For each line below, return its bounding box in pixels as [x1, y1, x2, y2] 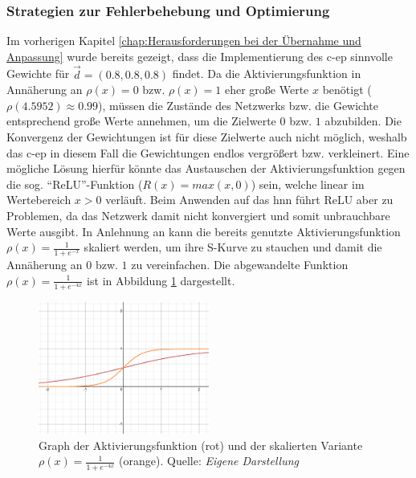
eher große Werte [225, 81, 309, 98]
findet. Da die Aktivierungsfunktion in [172, 65, 361, 82]
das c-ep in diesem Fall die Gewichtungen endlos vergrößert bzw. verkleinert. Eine [6, 144, 410, 161]
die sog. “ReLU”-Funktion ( [6, 175, 143, 192]
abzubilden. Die [324, 112, 402, 129]
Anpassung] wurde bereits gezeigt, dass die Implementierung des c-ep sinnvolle [6, 47, 393, 64]
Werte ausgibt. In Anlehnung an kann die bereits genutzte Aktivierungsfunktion [6, 223, 401, 239]
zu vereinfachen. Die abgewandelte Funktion [131, 255, 349, 272]
